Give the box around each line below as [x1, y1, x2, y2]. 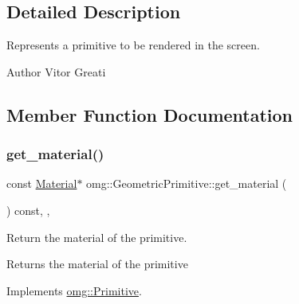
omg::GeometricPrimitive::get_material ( [86, 175, 287, 192]
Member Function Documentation [6, 102, 293, 127]
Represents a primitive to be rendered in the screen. [6, 37, 260, 53]
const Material [6, 175, 77, 192]
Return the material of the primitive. [6, 228, 187, 245]
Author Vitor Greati [6, 63, 106, 80]
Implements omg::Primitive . [6, 282, 142, 298]
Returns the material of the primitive [6, 255, 188, 272]
